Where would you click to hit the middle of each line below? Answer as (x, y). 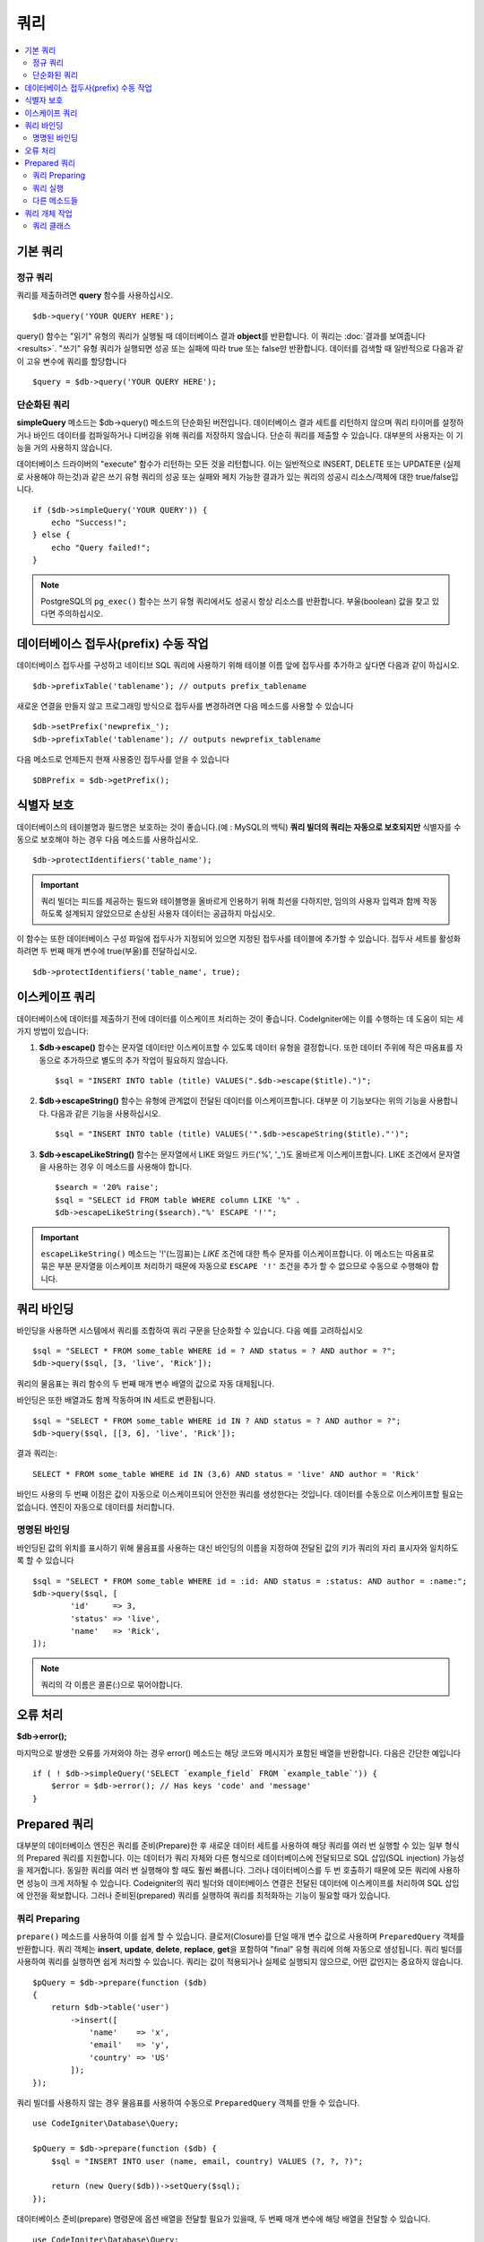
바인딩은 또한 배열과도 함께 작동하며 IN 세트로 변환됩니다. (117, 1400)
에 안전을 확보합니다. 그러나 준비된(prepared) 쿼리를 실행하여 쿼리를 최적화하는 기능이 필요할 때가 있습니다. (203, 1896)
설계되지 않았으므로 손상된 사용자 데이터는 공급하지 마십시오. (169, 914)
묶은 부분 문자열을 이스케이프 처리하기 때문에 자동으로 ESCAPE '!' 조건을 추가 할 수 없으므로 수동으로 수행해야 (235, 1266)
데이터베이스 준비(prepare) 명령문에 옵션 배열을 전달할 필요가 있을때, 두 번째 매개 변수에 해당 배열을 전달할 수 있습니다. (224, 2219)
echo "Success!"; (89, 522)
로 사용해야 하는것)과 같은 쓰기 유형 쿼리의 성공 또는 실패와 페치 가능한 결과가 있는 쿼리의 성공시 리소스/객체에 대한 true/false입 (238, 476)
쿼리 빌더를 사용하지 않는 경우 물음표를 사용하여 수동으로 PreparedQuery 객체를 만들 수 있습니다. (188, 2103)
